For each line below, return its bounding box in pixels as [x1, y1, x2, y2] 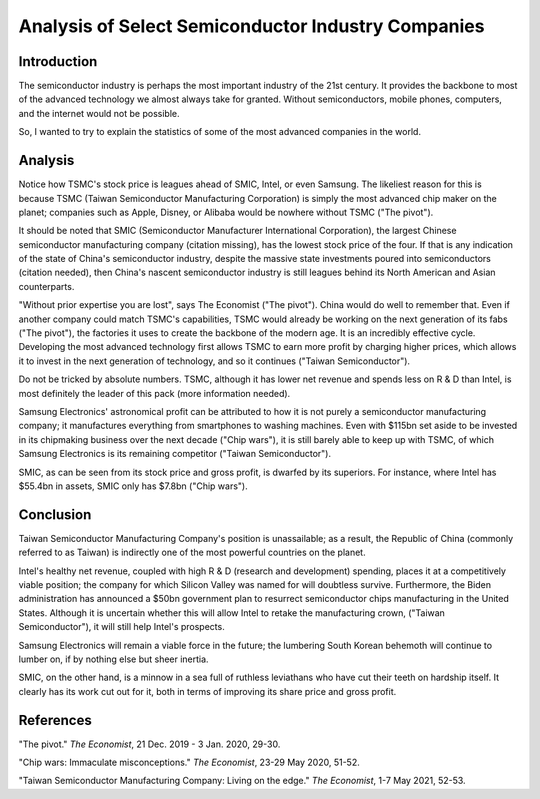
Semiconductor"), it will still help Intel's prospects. [18, 621, 225, 633]
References [18, 711, 92, 729]
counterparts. [18, 280, 75, 292]
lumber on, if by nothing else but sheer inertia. [18, 653, 209, 665]
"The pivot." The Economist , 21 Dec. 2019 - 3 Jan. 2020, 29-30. [18, 738, 281, 750]
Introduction [18, 53, 98, 70]
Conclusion [18, 506, 92, 523]
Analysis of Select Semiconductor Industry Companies [18, 15, 485, 37]
